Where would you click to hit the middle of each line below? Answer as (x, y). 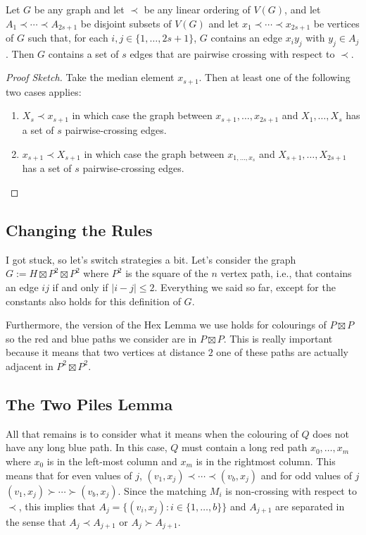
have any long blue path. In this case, (87, 447)
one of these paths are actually (282, 352)
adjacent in (30, 365)
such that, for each (68, 38)
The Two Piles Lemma (89, 404)
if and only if (80, 287)
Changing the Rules (79, 229)
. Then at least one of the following (274, 77)
